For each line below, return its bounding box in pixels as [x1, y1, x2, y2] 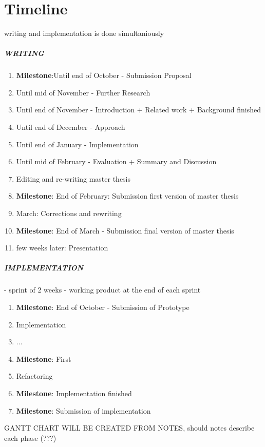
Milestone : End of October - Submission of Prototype [16, 301, 190, 312]
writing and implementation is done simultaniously [4, 28, 164, 38]
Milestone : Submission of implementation [16, 405, 151, 416]
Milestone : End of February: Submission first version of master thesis [16, 190, 239, 201]
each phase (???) [4, 432, 56, 443]
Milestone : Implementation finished [16, 387, 132, 398]
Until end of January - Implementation [16, 139, 139, 149]
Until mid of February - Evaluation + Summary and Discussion [16, 156, 217, 167]
